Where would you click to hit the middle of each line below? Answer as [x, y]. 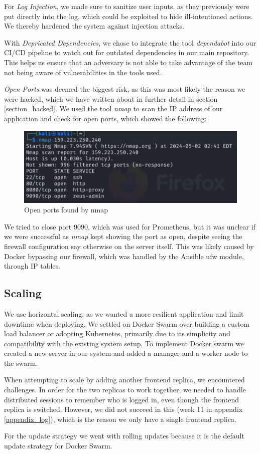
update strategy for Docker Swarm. [58, 446]
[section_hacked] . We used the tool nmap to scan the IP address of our [113, 108]
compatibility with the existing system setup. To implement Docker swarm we [124, 343]
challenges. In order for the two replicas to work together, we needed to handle [125, 390]
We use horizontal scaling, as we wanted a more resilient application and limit [124, 313]
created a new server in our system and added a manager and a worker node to [126, 353]
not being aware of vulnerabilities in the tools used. [83, 72]
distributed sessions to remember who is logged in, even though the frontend [122, 399]
